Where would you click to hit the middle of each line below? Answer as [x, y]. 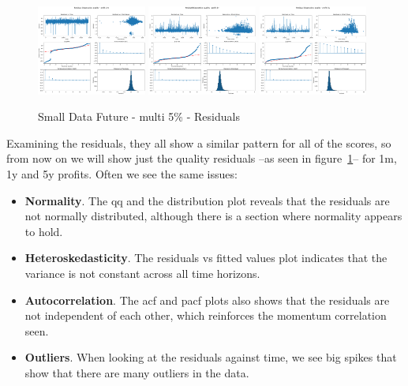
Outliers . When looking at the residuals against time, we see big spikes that [211, 357]
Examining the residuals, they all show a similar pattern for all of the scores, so [199, 142]
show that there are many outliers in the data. [137, 373]
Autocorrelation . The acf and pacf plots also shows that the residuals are [207, 300]
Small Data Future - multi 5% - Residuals [139, 116]
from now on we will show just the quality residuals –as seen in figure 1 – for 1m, [202, 158]
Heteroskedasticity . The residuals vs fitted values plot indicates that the [206, 258]
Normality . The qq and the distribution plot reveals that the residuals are [207, 200]
